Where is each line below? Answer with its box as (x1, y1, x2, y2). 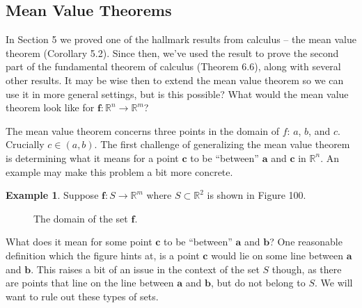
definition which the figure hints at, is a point (6, 248, 200, 262)
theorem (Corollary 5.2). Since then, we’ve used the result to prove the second (6, 45, 339, 60)
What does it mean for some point (6, 234, 152, 249)
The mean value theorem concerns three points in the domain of (6, 123, 280, 138)
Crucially (6, 137, 45, 152)
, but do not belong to (210, 275, 306, 290)
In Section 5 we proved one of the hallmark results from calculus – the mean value (6, 32, 356, 47)
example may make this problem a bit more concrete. (6, 164, 233, 179)
